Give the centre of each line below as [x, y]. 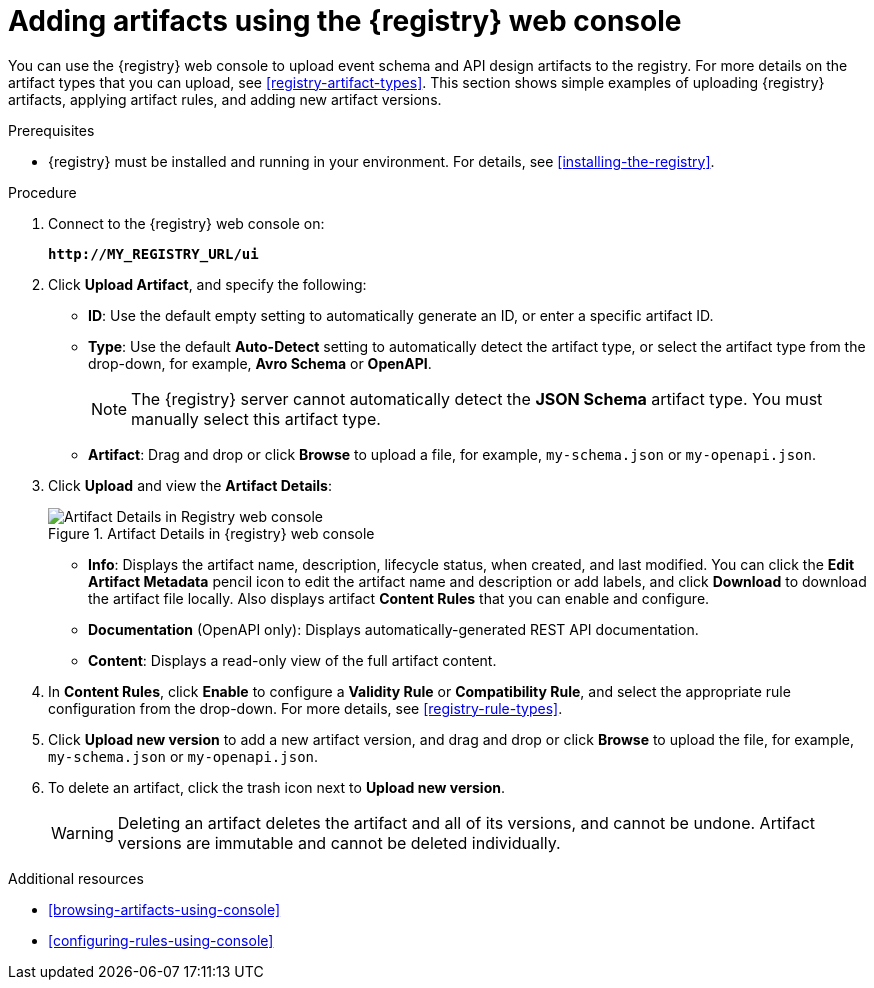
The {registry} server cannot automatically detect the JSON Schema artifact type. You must [477, 398]
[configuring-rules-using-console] [161, 940]
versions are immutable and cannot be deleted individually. [339, 842]
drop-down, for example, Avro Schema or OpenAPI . [260, 363]
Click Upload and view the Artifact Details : [190, 485]
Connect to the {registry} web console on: [186, 223]
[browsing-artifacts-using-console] [164, 909]
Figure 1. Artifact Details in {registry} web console [211, 533]
